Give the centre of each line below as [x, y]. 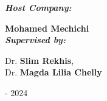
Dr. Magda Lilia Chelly [53, 72]
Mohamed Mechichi [47, 28]
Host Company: [38, 7]
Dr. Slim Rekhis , [40, 60]
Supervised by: [35, 40]
